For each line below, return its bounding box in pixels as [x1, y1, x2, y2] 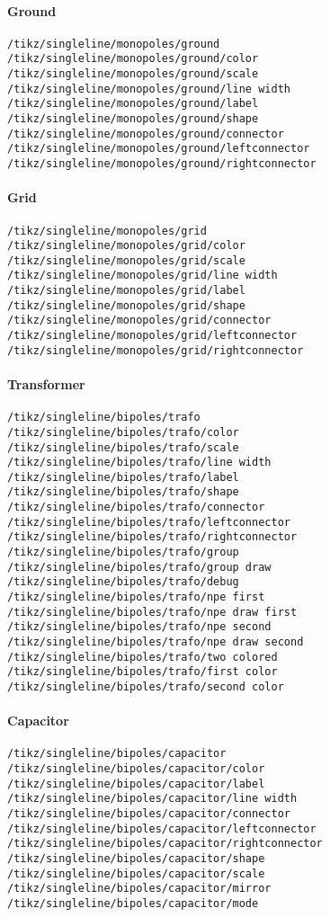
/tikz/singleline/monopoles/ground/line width [7, 82, 290, 95]
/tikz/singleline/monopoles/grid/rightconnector [7, 343, 304, 357]
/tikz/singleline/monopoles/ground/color [7, 52, 259, 66]
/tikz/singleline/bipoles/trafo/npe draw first [7, 605, 298, 619]
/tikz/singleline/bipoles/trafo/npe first [7, 591, 265, 604]
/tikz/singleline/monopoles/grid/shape [7, 298, 245, 312]
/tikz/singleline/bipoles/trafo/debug [7, 575, 239, 589]
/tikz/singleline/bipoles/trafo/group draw [7, 560, 272, 574]
